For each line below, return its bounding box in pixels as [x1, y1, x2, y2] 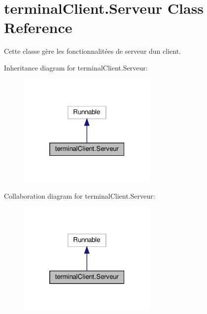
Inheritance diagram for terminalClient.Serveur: [4, 62, 148, 72]
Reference [4, 17, 72, 37]
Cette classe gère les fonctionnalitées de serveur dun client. [4, 46, 181, 56]
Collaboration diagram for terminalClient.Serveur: [4, 190, 155, 201]
